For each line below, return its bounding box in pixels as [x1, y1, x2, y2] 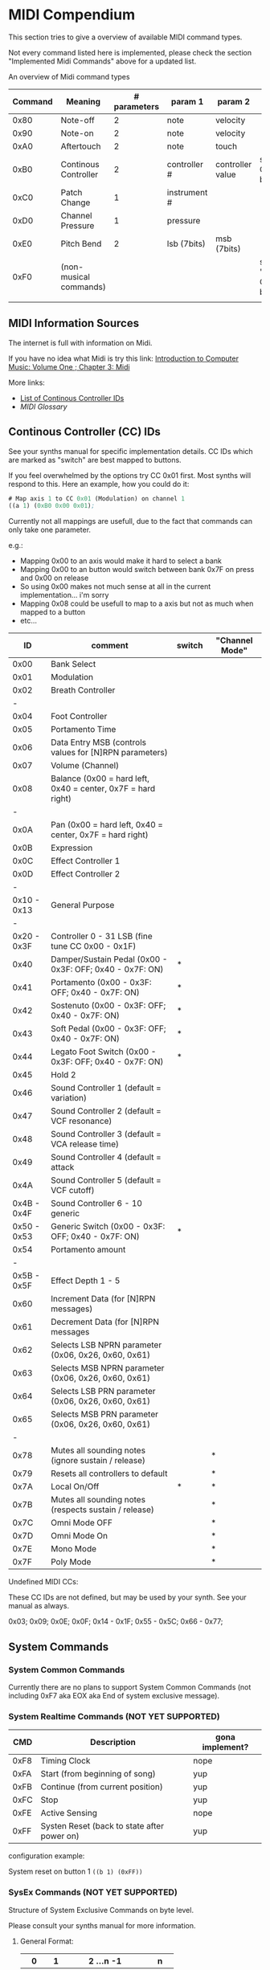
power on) [40, 1830, 80, 1841]
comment [91, 640, 129, 652]
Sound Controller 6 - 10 [51, 1198, 143, 1209]
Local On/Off [51, 1481, 100, 1492]
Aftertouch [60, 141, 102, 152]
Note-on [60, 127, 94, 138]
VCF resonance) [51, 1115, 112, 1126]
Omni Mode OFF [51, 1517, 112, 1528]
